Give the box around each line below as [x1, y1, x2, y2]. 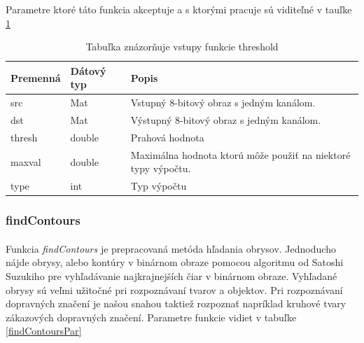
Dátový [70, 63, 106, 78]
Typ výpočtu [130, 178, 187, 193]
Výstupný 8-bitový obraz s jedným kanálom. [130, 113, 321, 127]
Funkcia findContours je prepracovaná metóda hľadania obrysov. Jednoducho [6, 241, 336, 255]
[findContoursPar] [6, 323, 82, 338]
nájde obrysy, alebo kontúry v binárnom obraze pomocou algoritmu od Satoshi [6, 255, 344, 269]
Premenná [10, 70, 61, 85]
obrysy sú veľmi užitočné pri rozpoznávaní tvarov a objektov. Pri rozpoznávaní [6, 282, 343, 297]
